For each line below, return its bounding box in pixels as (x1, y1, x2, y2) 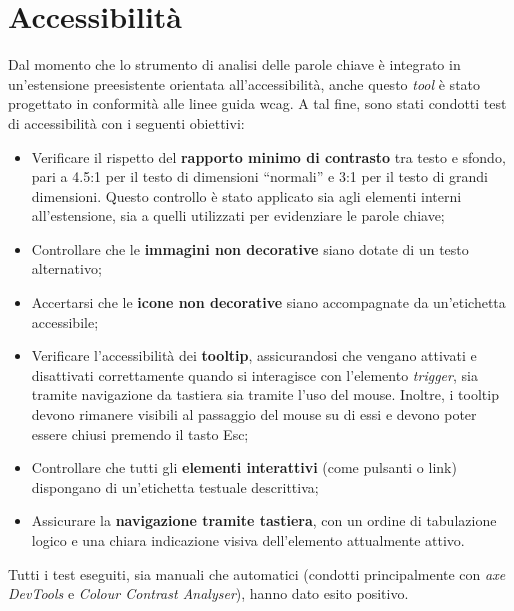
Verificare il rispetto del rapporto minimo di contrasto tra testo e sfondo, (31, 146, 506, 167)
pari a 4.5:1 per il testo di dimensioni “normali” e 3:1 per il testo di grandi (31, 166, 489, 187)
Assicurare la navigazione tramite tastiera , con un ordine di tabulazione (31, 510, 497, 531)
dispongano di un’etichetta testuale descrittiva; (31, 476, 319, 497)
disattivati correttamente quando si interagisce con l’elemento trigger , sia (31, 364, 478, 385)
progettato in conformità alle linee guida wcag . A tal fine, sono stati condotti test (8, 93, 507, 114)
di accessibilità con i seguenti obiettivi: (8, 112, 245, 133)
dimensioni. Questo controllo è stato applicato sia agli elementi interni (31, 185, 462, 206)
